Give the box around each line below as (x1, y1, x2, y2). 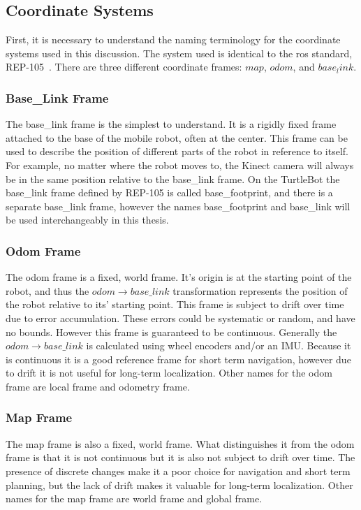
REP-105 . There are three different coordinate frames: (6, 59, 242, 74)
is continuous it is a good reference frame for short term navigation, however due (6, 351, 351, 366)
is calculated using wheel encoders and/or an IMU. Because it (86, 338, 351, 353)
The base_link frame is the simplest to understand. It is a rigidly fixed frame (6, 117, 337, 131)
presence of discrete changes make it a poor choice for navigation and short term (6, 463, 351, 478)
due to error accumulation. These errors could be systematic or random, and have (6, 310, 355, 325)
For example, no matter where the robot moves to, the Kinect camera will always (6, 157, 354, 172)
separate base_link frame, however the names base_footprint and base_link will (6, 198, 351, 213)
